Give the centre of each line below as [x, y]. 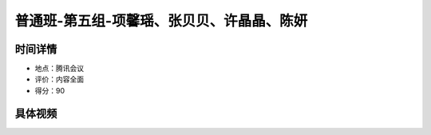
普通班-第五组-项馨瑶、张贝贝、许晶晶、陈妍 [161, 21]
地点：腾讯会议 [59, 69]
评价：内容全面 [59, 79]
